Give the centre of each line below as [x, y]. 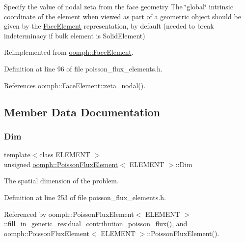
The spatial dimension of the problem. [61, 181]
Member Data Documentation [82, 112]
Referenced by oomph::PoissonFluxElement [69, 214]
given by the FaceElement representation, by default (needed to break [109, 26]
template [17, 155]
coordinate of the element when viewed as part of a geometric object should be [122, 16]
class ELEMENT [65, 155]
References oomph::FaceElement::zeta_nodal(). [75, 85]
